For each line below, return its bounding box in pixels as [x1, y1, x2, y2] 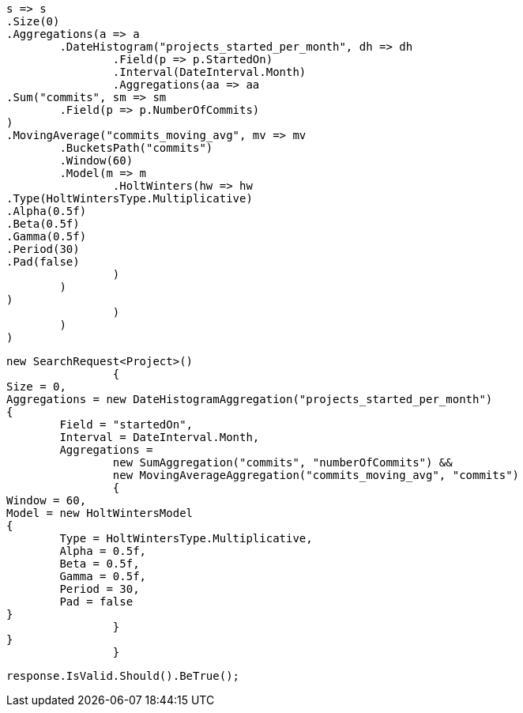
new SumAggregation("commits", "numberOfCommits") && [112, 456, 453, 469]
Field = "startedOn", [59, 418, 194, 431]
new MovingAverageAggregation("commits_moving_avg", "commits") [112, 469, 520, 481]
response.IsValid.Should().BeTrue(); [6, 670, 240, 682]
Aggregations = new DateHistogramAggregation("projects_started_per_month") [6, 393, 493, 406]
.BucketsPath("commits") [59, 141, 213, 154]
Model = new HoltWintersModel [6, 507, 194, 519]
